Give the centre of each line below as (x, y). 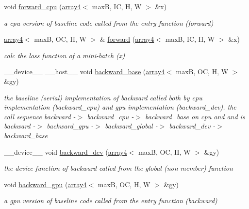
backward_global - (131, 126)
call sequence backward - (40, 116)
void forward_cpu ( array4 (42, 6)
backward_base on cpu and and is (195, 116)
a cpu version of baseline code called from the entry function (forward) (109, 23)
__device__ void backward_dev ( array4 (66, 152)
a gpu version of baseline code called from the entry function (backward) (111, 201)
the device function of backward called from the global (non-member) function (118, 168)
